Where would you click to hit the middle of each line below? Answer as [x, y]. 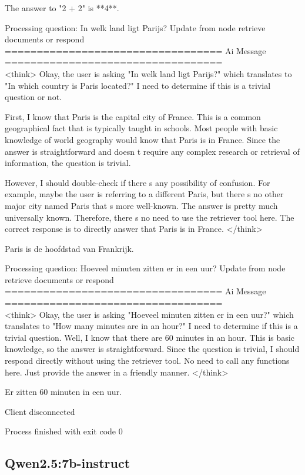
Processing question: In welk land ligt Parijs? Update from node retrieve [135, 27]
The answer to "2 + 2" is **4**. [62, 8]
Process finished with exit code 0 [64, 431]
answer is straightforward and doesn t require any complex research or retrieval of [152, 151]
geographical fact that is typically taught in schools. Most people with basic [141, 128]
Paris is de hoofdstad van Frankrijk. [69, 248]
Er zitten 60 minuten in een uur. [63, 392]
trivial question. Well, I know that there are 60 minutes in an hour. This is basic [150, 337]
